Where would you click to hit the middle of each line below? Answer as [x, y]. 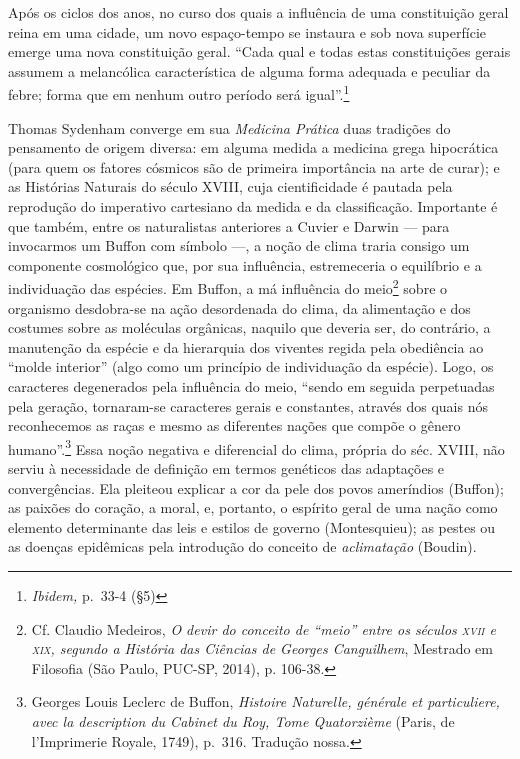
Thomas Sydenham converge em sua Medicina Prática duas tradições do [229, 127]
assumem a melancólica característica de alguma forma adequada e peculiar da [249, 70]
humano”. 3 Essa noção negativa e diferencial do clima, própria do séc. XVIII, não [256, 447]
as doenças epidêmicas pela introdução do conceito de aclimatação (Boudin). [242, 546]
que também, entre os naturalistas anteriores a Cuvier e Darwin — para [229, 225]
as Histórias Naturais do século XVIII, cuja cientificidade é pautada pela [230, 186]
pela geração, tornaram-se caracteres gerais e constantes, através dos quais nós [248, 405]
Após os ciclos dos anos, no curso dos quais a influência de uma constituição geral [258, 12]
